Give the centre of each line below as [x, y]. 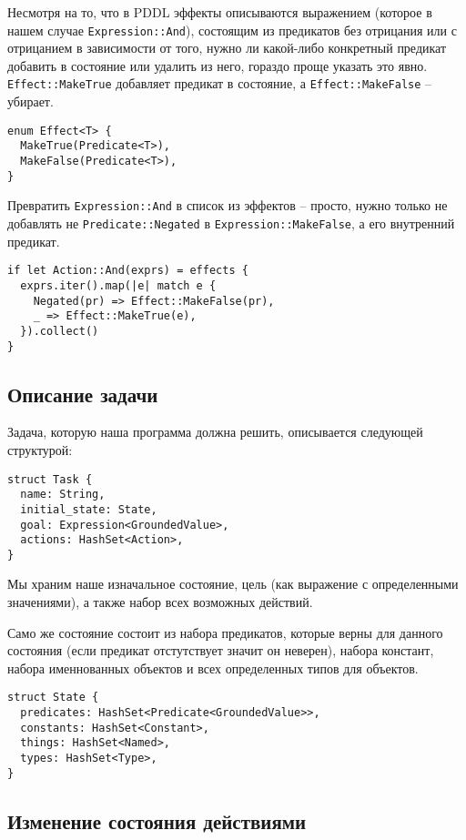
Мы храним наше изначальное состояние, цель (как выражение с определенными [233, 584]
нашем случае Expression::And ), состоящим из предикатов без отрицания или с [232, 30]
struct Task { [50, 479]
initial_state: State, [89, 509]
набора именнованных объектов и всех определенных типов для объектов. [213, 668]
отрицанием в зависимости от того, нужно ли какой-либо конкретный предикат [227, 48]
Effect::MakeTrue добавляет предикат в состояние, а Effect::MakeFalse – [220, 83]
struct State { [53, 698]
